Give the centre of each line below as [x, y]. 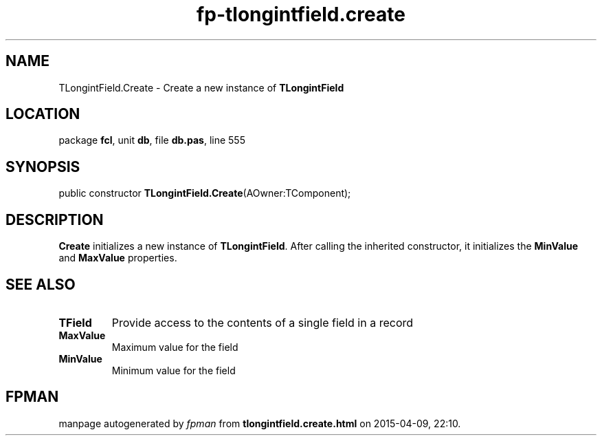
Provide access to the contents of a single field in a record [263, 322]
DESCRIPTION [55, 219]
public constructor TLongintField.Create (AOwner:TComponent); [205, 193]
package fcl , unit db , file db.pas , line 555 [152, 140]
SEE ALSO [41, 284]
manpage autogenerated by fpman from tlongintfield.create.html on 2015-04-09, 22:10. [260, 423]
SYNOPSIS [43, 166]
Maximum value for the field [175, 347]
